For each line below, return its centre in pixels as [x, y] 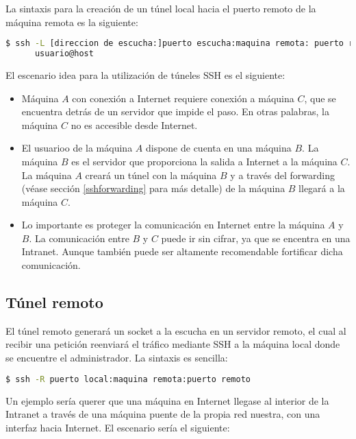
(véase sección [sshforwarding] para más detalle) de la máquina [153, 188]
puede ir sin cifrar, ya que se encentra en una [256, 238]
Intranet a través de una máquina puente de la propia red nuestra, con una [163, 414]
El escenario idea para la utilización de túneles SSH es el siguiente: [145, 74]
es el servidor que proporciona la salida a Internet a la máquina [204, 161]
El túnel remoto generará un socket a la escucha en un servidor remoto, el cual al [176, 330]
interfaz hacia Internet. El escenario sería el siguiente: [118, 427]
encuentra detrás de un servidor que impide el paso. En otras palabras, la [176, 111]
